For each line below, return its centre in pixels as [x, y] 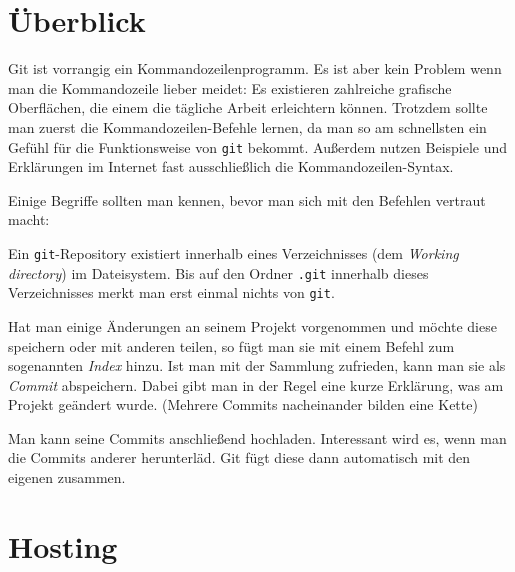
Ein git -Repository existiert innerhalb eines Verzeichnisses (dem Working [233, 252]
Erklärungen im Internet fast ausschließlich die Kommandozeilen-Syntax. [231, 166]
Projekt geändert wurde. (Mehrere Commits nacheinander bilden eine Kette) [243, 404]
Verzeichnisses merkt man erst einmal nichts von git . [171, 292]
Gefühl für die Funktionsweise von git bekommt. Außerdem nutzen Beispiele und [258, 146]
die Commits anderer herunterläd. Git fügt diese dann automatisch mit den [239, 457]
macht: [29, 219]
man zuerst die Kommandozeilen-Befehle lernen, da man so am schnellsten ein [247, 126]
